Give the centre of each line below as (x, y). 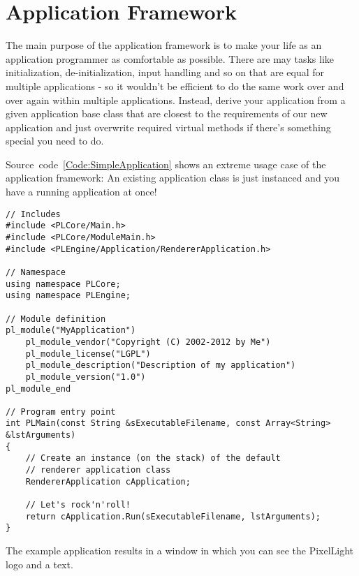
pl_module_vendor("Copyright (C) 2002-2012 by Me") (148, 342)
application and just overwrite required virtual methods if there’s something (168, 127)
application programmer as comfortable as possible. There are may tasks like (170, 58)
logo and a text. (39, 564)
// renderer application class (98, 470)
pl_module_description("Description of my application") (161, 365)
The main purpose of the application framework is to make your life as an (164, 45)
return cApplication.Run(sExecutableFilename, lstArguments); (173, 516)
